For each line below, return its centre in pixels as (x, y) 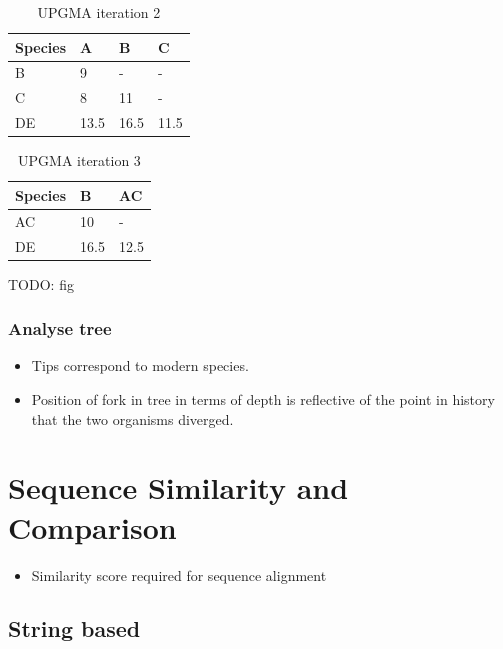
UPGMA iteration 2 (99, 12)
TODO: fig (41, 283)
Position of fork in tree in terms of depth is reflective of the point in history (263, 399)
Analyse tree (60, 328)
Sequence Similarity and (178, 487)
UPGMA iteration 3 (79, 160)
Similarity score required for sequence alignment (179, 574)
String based (74, 628)
